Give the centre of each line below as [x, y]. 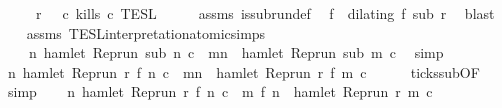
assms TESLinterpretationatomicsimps [146, 32]
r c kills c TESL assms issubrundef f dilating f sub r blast [265, 13]
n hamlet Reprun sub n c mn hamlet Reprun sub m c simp [236, 52]
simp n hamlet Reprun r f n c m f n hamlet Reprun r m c [220, 91]
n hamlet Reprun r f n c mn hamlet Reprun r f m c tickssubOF [243, 71]
